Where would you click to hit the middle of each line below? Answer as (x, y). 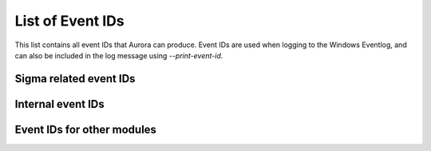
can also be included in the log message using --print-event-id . (119, 55)
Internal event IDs (60, 104)
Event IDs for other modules (86, 129)
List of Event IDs (69, 21)
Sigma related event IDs (75, 79)
